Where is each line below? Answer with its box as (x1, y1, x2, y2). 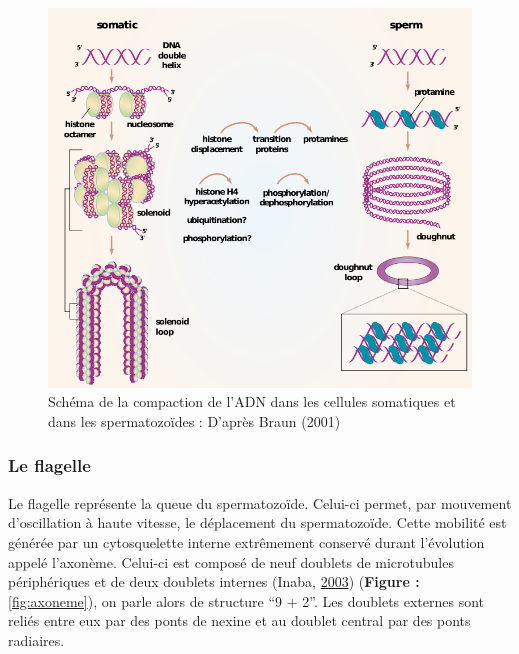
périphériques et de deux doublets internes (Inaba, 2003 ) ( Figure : (8, 571, 420, 592)
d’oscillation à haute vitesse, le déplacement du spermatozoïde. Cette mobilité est (8, 512, 507, 533)
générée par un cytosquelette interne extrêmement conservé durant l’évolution (8, 531, 485, 552)
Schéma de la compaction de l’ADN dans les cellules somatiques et (48, 391, 456, 412)
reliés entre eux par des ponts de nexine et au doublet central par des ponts (8, 610, 471, 631)
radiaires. (8, 629, 65, 650)
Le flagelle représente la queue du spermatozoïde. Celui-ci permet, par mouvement (8, 492, 512, 513)
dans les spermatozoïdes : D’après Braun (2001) (48, 410, 341, 431)
